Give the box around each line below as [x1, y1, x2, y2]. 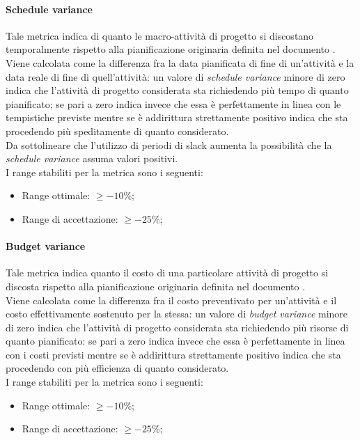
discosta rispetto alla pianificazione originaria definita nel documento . [6, 278, 306, 293]
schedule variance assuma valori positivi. [6, 151, 178, 166]
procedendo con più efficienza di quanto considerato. [6, 361, 229, 375]
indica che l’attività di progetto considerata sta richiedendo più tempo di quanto [6, 83, 349, 97]
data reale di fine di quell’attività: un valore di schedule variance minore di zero [6, 69, 345, 84]
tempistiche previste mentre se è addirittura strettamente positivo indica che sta [6, 110, 348, 125]
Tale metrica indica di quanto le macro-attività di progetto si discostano [6, 28, 314, 42]
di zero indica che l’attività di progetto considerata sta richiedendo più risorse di [6, 320, 349, 334]
